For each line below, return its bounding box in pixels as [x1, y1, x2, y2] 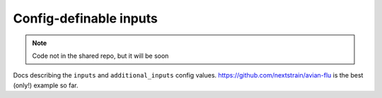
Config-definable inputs [13, 11, 158, 26]
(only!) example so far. [13, 81, 79, 90]
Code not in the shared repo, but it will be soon [32, 51, 169, 60]
